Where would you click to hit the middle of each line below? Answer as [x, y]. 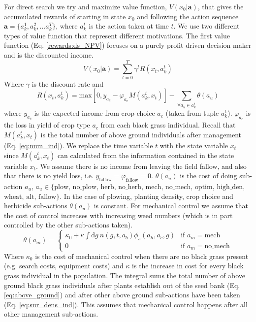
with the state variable [194, 145]
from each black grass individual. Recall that [168, 125]
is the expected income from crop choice [95, 113]
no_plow [84, 187]
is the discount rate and [67, 83]
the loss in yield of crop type [47, 125]
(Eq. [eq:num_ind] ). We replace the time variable [79, 145]
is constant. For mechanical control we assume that [171, 206]
